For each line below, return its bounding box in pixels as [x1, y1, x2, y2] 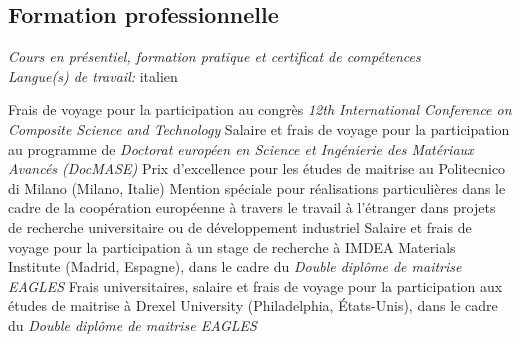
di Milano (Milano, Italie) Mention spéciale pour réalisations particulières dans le [8, 177, 506, 198]
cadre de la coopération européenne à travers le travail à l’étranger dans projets [8, 197, 496, 218]
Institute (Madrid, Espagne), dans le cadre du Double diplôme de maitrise [8, 256, 462, 277]
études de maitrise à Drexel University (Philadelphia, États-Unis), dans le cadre [8, 295, 498, 316]
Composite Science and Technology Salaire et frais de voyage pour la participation [8, 118, 510, 139]
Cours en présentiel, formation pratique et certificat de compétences [8, 46, 421, 67]
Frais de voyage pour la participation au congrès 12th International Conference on [8, 99, 512, 120]
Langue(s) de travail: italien [8, 65, 178, 86]
